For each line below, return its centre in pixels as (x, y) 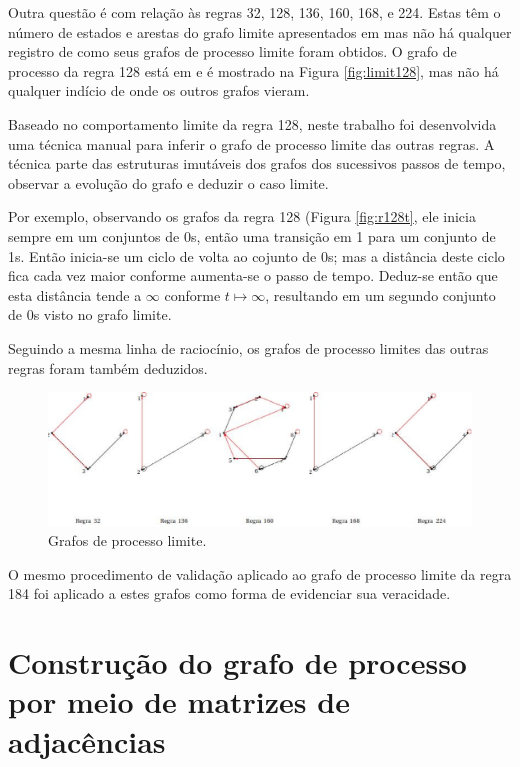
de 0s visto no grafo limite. (90, 314)
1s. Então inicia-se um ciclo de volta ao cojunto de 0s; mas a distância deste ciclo (256, 255)
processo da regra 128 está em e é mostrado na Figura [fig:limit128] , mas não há (253, 70)
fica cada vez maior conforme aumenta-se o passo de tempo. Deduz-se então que (253, 275)
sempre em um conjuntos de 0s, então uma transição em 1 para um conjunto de (252, 235)
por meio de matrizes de (179, 701)
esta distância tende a (75, 294)
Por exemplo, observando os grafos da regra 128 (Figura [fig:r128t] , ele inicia (242, 216)
